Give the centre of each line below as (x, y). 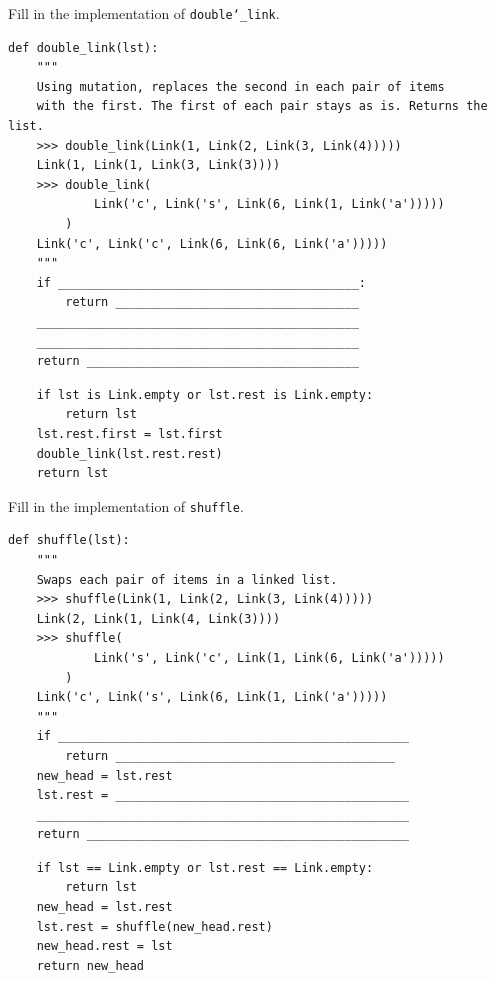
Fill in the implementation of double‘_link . (144, 13)
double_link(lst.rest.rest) (129, 453)
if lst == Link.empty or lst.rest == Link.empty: (205, 867)
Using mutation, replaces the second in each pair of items (240, 86)
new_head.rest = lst (104, 946)
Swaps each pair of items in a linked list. (187, 579)
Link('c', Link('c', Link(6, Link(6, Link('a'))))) (212, 243)
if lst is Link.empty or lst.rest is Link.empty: (205, 394)
